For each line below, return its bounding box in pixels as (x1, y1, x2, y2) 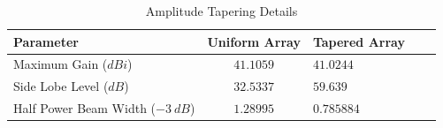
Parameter (13, 32, 79, 50)
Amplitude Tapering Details (145, 2, 298, 19)
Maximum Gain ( (13, 55, 108, 73)
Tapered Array (312, 32, 405, 50)
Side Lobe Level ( (13, 77, 109, 95)
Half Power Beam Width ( (13, 99, 157, 117)
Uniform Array (207, 32, 301, 50)
